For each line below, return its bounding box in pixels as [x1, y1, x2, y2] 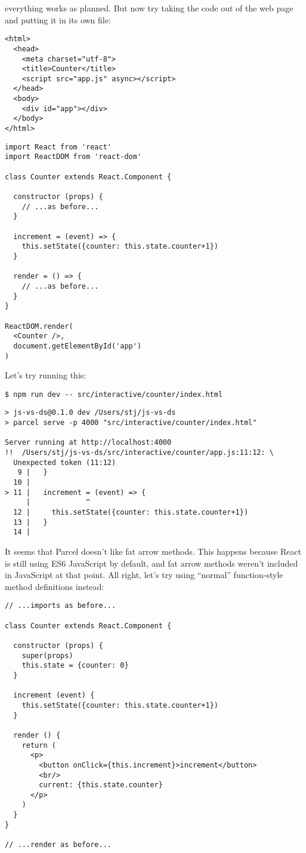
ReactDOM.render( [5, 322, 73, 331]
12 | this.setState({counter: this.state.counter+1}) [13, 508, 249, 516]
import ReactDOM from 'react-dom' [5, 152, 142, 161]
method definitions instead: [5, 580, 104, 592]
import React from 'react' [5, 142, 112, 151]
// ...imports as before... [5, 601, 116, 610]
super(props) [21, 651, 73, 660]
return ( [21, 741, 56, 750]
